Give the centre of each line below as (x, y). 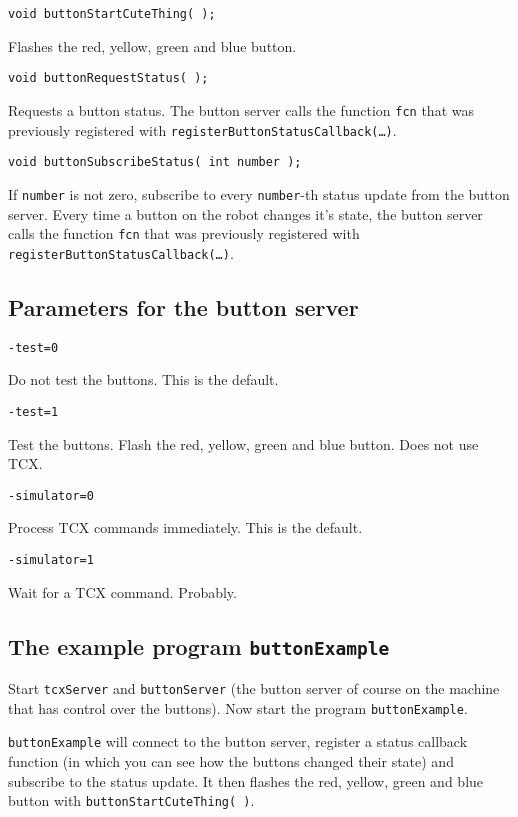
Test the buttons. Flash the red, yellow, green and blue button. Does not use (243, 443)
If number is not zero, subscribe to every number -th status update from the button (259, 193)
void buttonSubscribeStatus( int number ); (155, 162)
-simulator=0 (51, 495)
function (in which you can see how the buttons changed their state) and (231, 760)
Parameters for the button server (183, 306)
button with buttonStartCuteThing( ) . (131, 800)
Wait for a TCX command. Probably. (122, 591)
